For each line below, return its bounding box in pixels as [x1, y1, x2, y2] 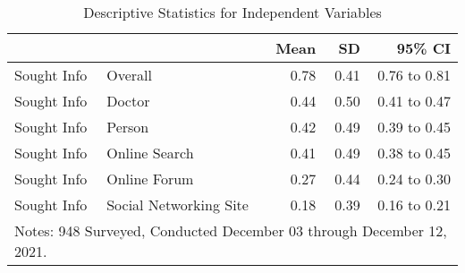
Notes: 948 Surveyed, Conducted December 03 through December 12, [14, 220, 447, 241]
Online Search [106, 142, 194, 163]
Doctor [106, 90, 150, 111]
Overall [106, 64, 152, 85]
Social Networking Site [106, 194, 249, 215]
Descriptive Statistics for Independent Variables [83, 2, 382, 22]
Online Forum [106, 168, 194, 189]
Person [106, 116, 149, 137]
